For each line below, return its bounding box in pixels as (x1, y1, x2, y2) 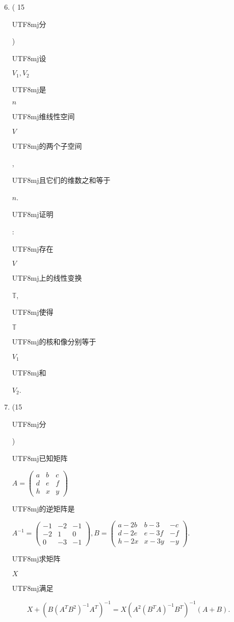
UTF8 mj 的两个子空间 (12, 141, 82, 151)
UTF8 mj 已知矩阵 (12, 452, 68, 463)
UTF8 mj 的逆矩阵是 (12, 503, 75, 513)
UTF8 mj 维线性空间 (12, 111, 75, 122)
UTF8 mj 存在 (12, 243, 54, 254)
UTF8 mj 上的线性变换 (12, 273, 82, 283)
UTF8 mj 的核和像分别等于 (12, 336, 96, 346)
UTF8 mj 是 (12, 84, 46, 94)
